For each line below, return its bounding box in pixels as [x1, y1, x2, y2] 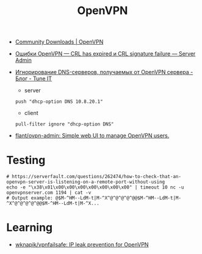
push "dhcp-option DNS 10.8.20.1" [15, 99, 103, 105]
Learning [6, 221, 53, 234]
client [24, 110, 38, 117]
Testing [6, 154, 46, 167]
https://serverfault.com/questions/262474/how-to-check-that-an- [12, 174, 182, 180]
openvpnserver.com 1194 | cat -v [6, 190, 92, 196]
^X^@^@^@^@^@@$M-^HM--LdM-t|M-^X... [6, 200, 99, 207]
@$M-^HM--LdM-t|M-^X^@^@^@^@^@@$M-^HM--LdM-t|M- [55, 195, 182, 201]
